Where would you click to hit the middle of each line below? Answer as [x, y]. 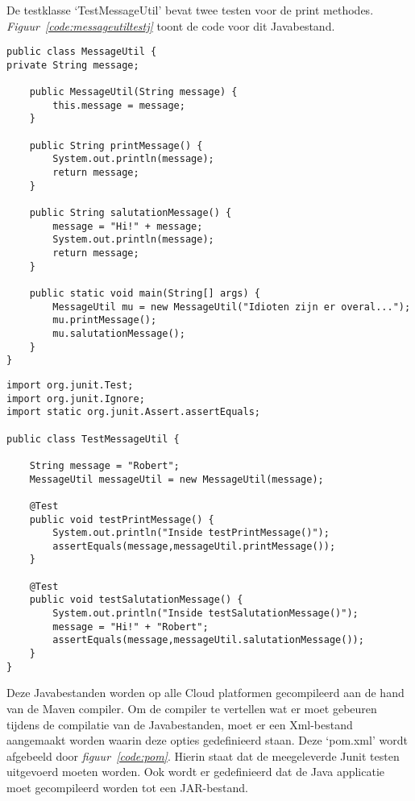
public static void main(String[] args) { [145, 293]
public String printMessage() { [116, 145]
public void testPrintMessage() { [122, 519]
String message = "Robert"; [104, 465]
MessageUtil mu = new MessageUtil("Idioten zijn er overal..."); [232, 307]
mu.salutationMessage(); [119, 333]
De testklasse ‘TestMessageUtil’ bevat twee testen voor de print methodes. [190, 10]
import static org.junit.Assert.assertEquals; [133, 412]
